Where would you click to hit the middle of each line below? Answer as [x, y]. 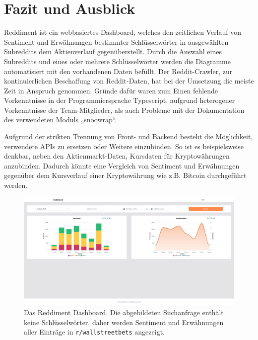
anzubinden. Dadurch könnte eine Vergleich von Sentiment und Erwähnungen [122, 165]
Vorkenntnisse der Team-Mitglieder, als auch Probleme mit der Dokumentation [124, 110]
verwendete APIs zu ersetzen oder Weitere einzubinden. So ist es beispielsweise [124, 146]
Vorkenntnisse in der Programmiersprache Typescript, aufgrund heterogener [120, 100]
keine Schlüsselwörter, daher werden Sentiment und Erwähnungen [124, 322]
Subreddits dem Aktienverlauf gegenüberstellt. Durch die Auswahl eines [113, 51]
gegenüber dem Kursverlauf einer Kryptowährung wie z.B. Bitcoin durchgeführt [125, 175]
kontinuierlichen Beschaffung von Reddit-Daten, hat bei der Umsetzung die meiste [129, 81]
